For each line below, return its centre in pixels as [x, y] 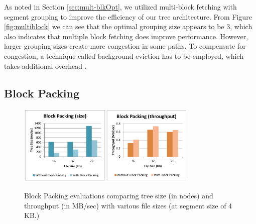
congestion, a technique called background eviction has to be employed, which [124, 55]
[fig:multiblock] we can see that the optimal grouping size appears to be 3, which [128, 26]
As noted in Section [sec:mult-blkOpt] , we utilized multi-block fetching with [120, 7]
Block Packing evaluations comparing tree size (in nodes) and [119, 196]
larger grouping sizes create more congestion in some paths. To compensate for [125, 46]
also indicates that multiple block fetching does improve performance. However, [126, 36]
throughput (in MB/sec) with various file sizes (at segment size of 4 [128, 205]
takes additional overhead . [45, 66]
